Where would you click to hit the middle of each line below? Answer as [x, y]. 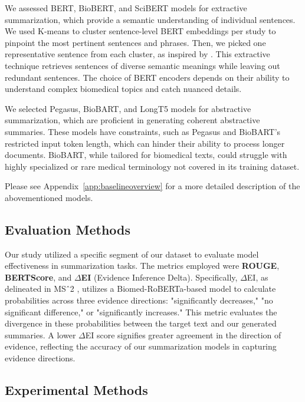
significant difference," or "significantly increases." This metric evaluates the [141, 312]
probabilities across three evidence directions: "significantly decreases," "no [139, 300]
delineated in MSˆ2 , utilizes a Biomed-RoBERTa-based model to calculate [140, 289]
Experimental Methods [76, 390]
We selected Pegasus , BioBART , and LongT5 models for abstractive [128, 108]
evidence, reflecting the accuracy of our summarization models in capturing [141, 346]
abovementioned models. [49, 197]
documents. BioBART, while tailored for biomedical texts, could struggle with [146, 155]
